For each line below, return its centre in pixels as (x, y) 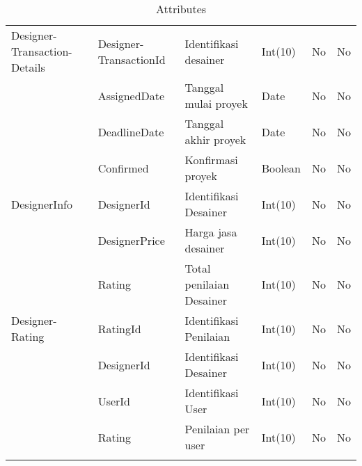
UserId (114, 401)
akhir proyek (215, 139)
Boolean (281, 168)
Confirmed (123, 168)
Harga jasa (211, 232)
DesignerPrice (131, 240)
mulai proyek (216, 103)
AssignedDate (131, 95)
